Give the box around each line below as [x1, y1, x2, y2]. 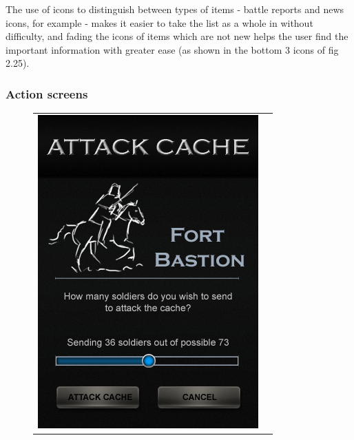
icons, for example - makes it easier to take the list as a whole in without [6, 15, 313, 30]
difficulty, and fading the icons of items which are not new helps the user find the [6, 29, 348, 43]
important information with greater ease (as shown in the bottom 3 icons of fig [6, 42, 339, 56]
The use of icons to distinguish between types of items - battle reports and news [6, 2, 344, 16]
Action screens [6, 85, 88, 102]
